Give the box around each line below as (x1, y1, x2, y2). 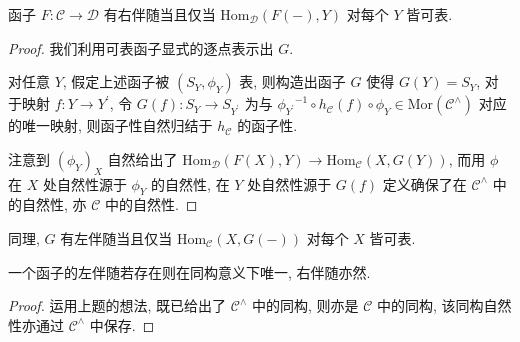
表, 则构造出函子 (239, 71, 346, 92)
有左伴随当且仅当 (60, 227, 173, 248)
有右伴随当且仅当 (103, 4, 216, 24)
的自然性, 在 (151, 173, 230, 194)
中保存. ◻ (89, 314, 155, 335)
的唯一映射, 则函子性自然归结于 (8, 115, 213, 136)
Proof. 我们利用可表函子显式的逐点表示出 (8, 37, 274, 58)
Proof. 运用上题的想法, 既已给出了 (8, 295, 227, 316)
